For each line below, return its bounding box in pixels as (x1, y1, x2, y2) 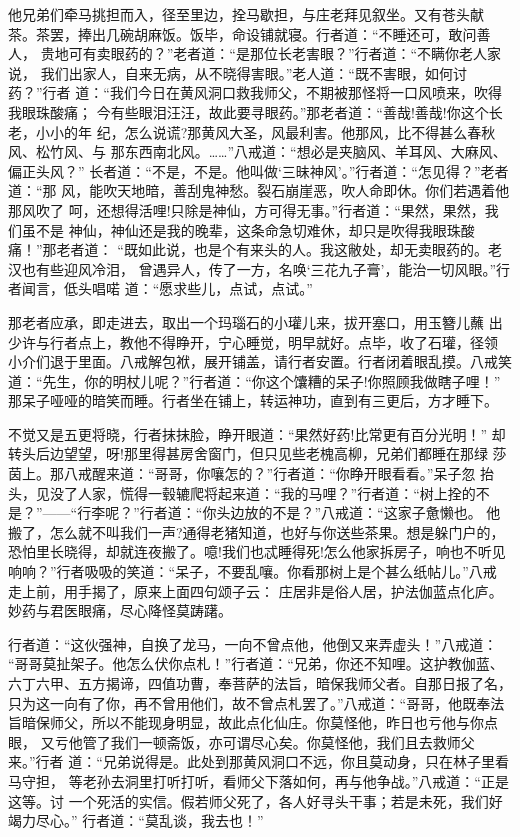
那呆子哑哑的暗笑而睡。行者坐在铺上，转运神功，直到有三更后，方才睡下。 (8, 390, 498, 411)
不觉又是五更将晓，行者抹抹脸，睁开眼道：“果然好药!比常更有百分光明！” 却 (8, 423, 506, 444)
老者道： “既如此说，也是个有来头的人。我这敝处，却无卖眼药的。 (56, 239, 488, 260)
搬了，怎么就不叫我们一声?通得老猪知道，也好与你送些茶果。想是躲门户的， (8, 521, 505, 542)
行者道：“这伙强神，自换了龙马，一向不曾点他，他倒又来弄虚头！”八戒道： (8, 633, 498, 654)
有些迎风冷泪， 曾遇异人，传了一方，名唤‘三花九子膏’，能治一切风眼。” (35, 258, 497, 279)
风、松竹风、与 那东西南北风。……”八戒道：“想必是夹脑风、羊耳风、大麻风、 (8, 141, 507, 162)
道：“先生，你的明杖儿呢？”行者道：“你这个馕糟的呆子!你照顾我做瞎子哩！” (8, 370, 501, 391)
